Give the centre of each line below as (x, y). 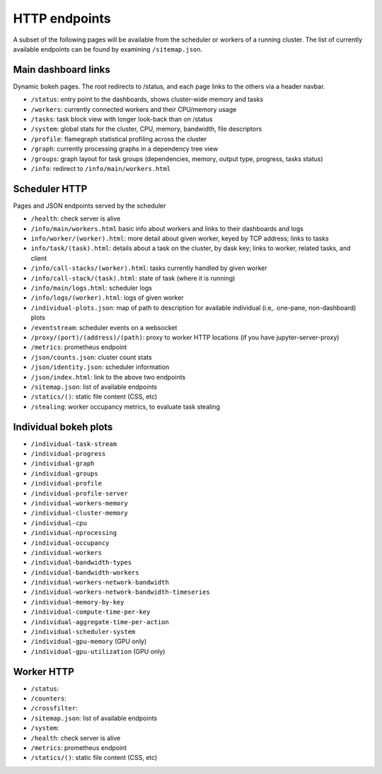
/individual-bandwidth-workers (85, 572)
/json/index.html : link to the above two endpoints (108, 377)
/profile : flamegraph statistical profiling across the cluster (119, 139)
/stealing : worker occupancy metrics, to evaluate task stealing (126, 406)
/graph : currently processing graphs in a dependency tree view (125, 149)
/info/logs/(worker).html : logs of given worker (107, 298)
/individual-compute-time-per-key (91, 612)
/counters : (48, 698)
